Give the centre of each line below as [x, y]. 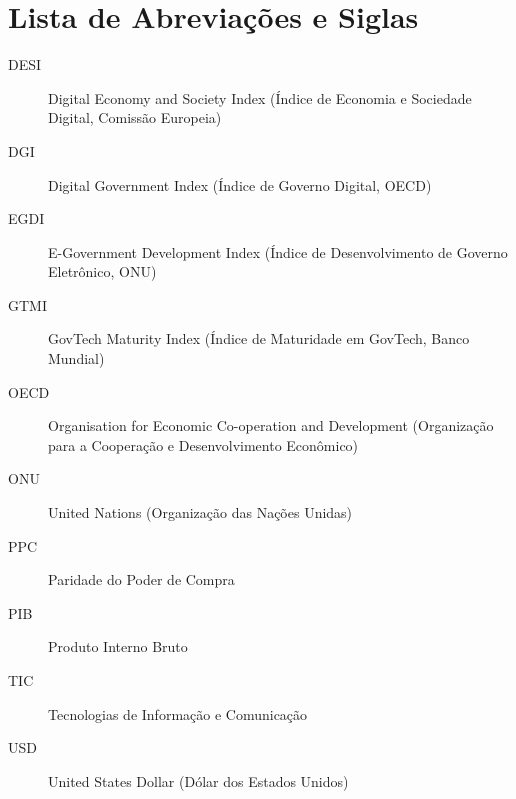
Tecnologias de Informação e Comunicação [178, 713]
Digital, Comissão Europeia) [135, 117]
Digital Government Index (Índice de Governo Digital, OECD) [240, 184]
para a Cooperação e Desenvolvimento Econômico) [203, 444]
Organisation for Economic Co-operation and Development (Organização [271, 425]
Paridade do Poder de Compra [141, 579]
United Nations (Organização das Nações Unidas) [200, 512]
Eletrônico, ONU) [102, 271]
